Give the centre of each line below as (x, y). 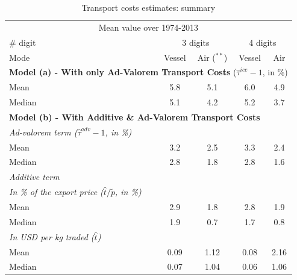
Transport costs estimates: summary (148, 7)
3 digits (196, 42)
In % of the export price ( (56, 192)
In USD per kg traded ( (52, 236)
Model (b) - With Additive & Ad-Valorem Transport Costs (135, 117)
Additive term (34, 177)
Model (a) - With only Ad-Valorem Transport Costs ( (123, 72)
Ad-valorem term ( (43, 132)
